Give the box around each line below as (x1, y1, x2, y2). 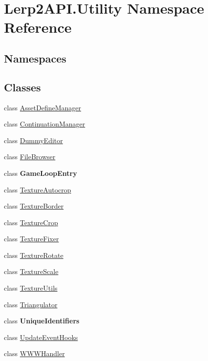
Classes (4, 79, 41, 94)
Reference (4, 17, 72, 37)
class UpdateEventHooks (4, 332, 78, 342)
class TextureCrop (4, 217, 58, 227)
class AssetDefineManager (4, 102, 82, 112)
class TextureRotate (4, 250, 63, 260)
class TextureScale (4, 266, 59, 276)
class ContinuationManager (4, 119, 85, 129)
